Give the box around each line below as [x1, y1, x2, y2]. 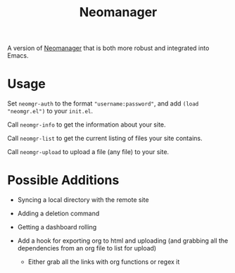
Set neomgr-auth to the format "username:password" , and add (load [7, 99, 199, 108]
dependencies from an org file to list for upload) [17, 244, 157, 253]
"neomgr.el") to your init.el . [7, 107, 94, 115]
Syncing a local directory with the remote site [17, 196, 149, 204]
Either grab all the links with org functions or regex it [27, 258, 180, 266]
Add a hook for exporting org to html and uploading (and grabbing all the [17, 236, 229, 245]
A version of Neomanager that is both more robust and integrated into [7, 44, 210, 53]
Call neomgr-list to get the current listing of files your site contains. [7, 134, 203, 143]
